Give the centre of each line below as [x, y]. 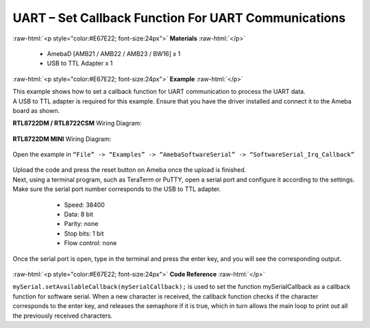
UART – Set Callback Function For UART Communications [179, 18]
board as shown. [36, 110]
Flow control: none [90, 243]
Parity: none [81, 224]
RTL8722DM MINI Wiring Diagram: [62, 139]
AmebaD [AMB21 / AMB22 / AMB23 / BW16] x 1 [114, 53]
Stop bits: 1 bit [84, 234]
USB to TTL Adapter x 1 [80, 63]
